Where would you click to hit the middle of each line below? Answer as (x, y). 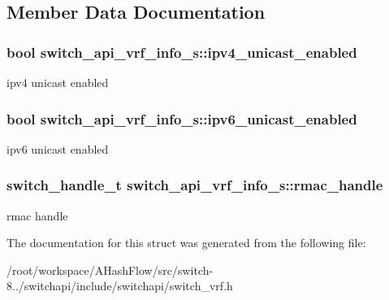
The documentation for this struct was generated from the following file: (186, 243)
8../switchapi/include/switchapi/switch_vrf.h (120, 286)
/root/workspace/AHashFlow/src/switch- (110, 270)
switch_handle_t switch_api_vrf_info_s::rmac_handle (195, 185)
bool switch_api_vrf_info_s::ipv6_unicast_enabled (182, 118)
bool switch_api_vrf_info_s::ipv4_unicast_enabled (182, 52)
